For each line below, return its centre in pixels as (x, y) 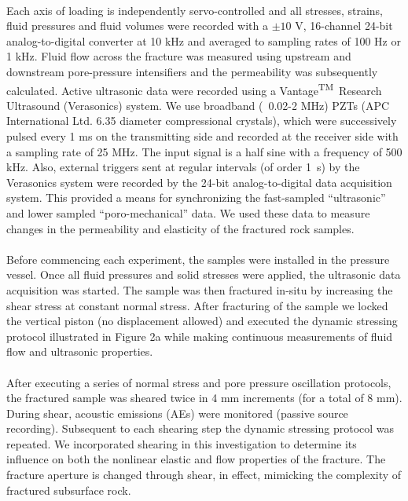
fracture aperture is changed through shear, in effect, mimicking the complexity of (204, 475)
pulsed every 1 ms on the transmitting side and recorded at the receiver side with (202, 136)
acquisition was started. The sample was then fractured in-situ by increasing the (200, 289)
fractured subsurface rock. (69, 490)
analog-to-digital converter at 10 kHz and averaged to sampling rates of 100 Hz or (204, 40)
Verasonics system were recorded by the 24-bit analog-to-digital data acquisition (199, 182)
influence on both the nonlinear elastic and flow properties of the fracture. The (196, 459)
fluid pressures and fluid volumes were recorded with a (138, 26)
